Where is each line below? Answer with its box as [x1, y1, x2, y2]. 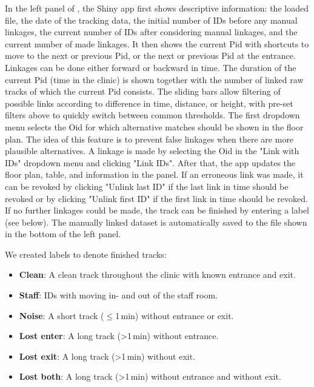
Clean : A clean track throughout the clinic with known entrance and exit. [19, 268, 296, 281]
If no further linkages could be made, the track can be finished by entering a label [5, 204, 309, 217]
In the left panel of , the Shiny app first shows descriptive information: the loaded [5, 2, 309, 14]
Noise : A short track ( [19, 309, 104, 321]
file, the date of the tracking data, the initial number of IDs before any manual [5, 13, 298, 26]
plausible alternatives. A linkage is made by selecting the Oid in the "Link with [5, 144, 299, 157]
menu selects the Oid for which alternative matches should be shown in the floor [5, 120, 304, 133]
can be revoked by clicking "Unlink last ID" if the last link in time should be [5, 180, 289, 192]
